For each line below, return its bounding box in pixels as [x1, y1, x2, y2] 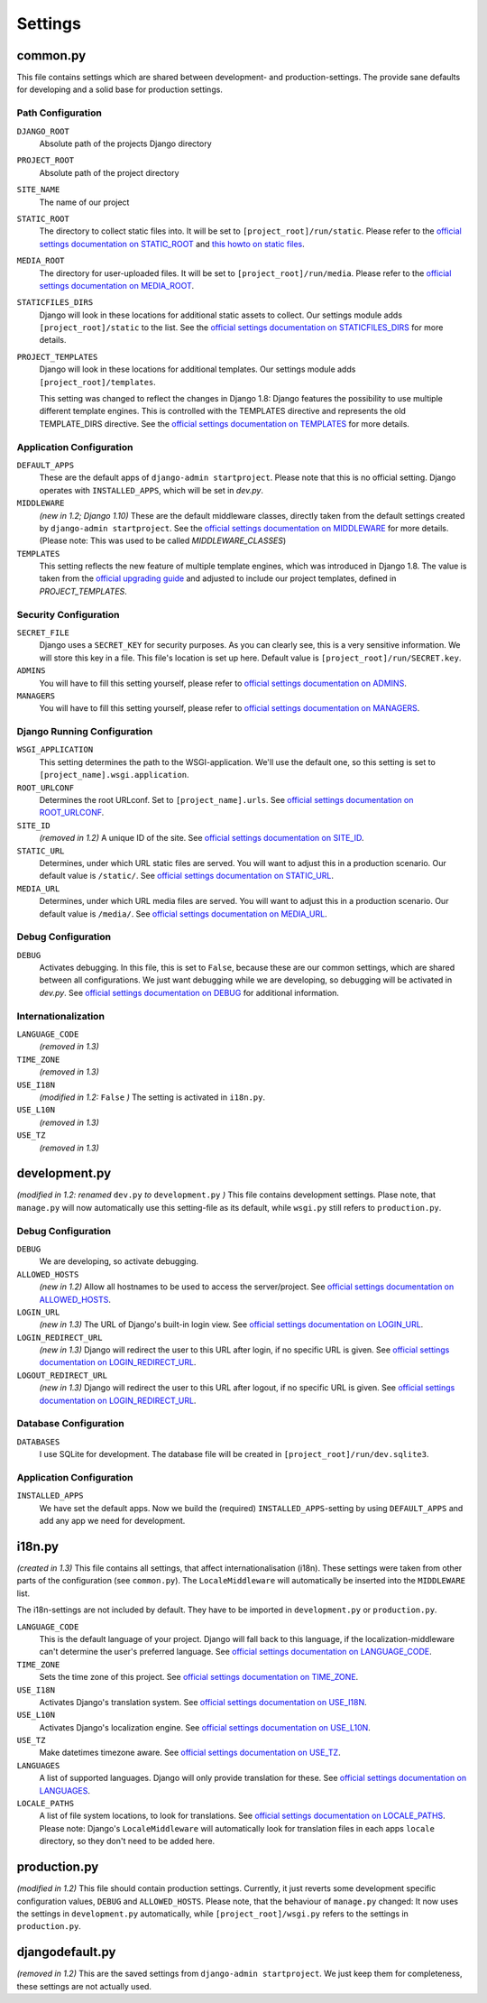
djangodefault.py [16, 1944, 116, 1960]
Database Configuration [16, 1417, 125, 1430]
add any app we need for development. [39, 1516, 186, 1527]
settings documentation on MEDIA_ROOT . [39, 280, 194, 291]
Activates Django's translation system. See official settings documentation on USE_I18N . [39, 1696, 367, 1707]
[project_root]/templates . [39, 376, 157, 387]
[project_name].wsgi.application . [39, 770, 189, 780]
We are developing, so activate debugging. [39, 1256, 198, 1267]
